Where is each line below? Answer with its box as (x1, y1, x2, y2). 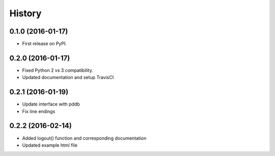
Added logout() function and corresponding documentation (22, 135, 147, 141)
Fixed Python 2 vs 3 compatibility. (22, 67, 94, 73)
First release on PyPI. (22, 41, 67, 47)
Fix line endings (22, 108, 56, 114)
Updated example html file (22, 142, 77, 148)
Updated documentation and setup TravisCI (22, 74, 114, 81)
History (9, 8, 42, 19)
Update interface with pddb (22, 101, 80, 107)
